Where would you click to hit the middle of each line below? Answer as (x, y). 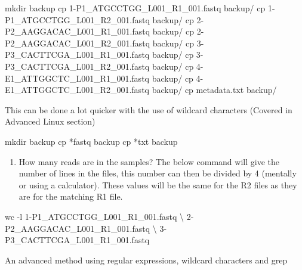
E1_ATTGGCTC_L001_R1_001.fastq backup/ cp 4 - (104, 78)
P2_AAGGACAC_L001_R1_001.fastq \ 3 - (86, 228)
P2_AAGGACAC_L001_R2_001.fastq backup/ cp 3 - (104, 43)
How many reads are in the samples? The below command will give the (149, 161)
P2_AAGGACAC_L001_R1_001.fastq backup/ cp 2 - (104, 31)
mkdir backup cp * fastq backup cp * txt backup (91, 141)
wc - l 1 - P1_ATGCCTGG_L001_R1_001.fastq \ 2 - (99, 216)
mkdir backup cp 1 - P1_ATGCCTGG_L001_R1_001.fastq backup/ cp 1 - (140, 8)
